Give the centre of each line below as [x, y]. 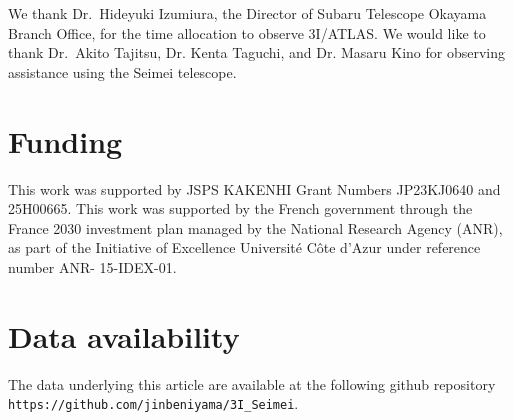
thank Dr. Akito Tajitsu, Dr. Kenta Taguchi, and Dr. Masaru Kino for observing [256, 52]
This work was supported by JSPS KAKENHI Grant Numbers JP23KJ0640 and [254, 188]
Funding [65, 140]
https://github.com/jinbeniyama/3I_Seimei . [153, 403]
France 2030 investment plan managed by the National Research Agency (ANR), [255, 227]
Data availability [124, 335]
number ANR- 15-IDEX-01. [92, 266]
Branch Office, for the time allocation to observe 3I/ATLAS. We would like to [247, 32]
